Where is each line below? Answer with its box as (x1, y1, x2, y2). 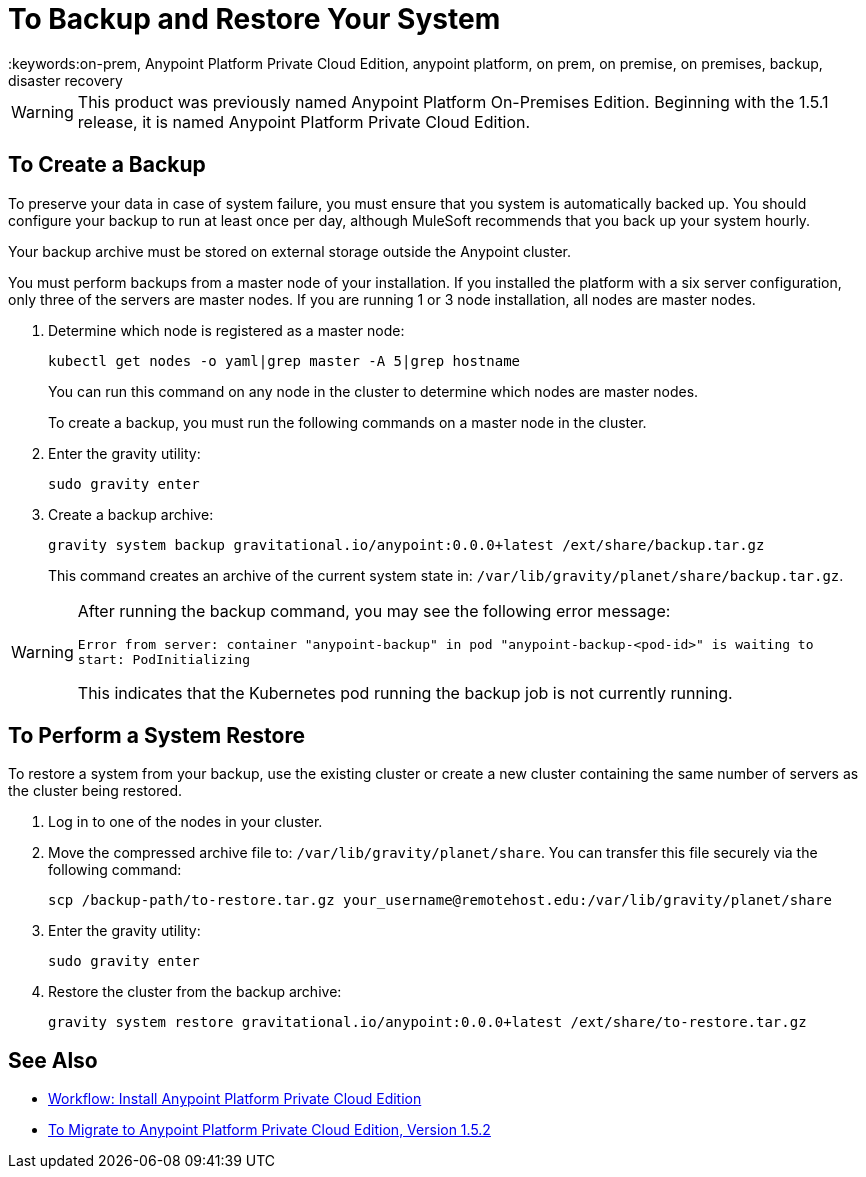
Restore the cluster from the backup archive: (48, 983, 342, 1001)
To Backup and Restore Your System (8, 2, 501, 36)
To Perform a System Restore (8, 723, 305, 749)
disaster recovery (8, 71, 123, 89)
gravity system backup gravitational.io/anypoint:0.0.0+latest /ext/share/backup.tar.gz (48, 536, 765, 553)
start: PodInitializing (77, 651, 250, 667)
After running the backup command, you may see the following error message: (77, 600, 671, 621)
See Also (8, 1047, 98, 1073)
